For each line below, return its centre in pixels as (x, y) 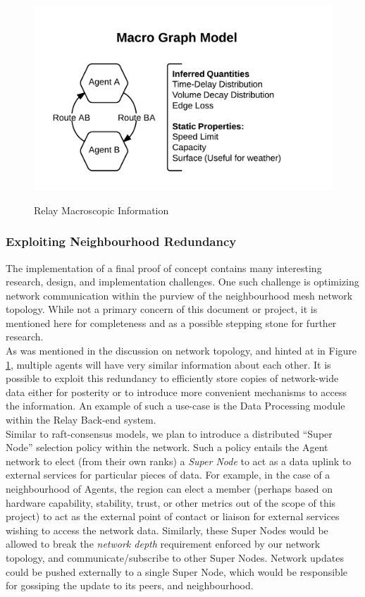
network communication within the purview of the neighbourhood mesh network (179, 295)
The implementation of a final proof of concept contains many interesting (164, 267)
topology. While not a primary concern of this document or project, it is (162, 309)
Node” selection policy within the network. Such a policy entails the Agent (167, 447)
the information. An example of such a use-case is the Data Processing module (175, 406)
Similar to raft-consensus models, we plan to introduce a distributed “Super (169, 433)
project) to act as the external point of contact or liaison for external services (173, 516)
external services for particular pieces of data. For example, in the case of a (168, 475)
